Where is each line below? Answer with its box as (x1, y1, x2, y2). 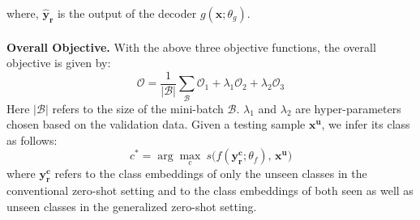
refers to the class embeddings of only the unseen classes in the (54, 164, 367, 181)
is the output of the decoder (57, 5, 197, 21)
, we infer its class (321, 116, 410, 133)
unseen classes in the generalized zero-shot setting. (6, 197, 257, 214)
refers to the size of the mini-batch (52, 99, 224, 116)
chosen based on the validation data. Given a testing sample (6, 116, 306, 133)
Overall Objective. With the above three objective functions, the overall (6, 38, 376, 55)
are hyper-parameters (295, 99, 401, 116)
